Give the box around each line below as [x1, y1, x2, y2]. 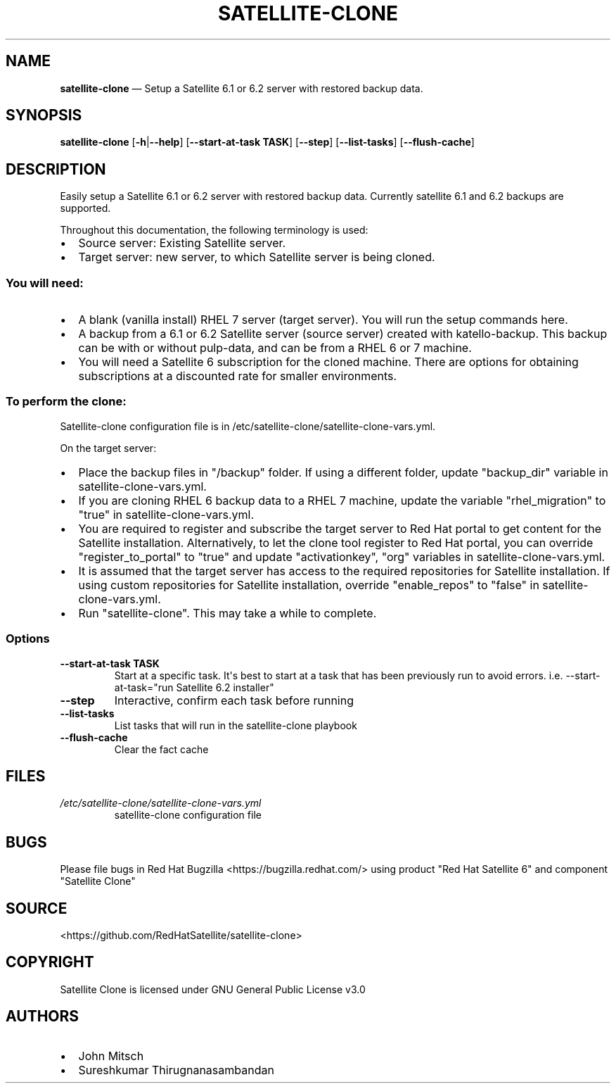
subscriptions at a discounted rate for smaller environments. [78, 369, 397, 384]
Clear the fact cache [114, 743, 209, 755]
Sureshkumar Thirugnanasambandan [78, 1062, 274, 1077]
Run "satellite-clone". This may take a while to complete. [78, 605, 377, 620]
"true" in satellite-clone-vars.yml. [78, 507, 255, 522]
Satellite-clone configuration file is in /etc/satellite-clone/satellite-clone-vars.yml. [60, 420, 436, 432]
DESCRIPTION [6, 160, 106, 178]
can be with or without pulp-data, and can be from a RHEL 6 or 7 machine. [78, 341, 472, 355]
